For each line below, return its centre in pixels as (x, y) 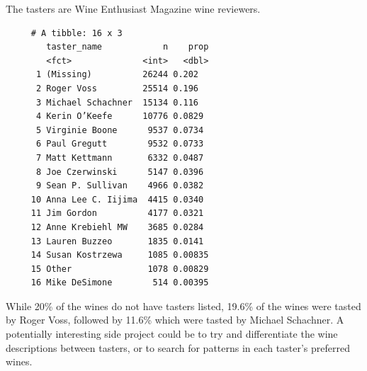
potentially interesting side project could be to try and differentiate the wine (172, 334)
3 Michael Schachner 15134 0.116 (117, 102)
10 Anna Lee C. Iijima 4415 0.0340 (117, 199)
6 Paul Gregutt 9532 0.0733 (120, 144)
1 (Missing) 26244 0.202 (117, 75)
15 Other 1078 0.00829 (120, 269)
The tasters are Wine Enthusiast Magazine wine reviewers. (133, 8)
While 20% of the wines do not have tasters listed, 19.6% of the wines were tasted (183, 306)
